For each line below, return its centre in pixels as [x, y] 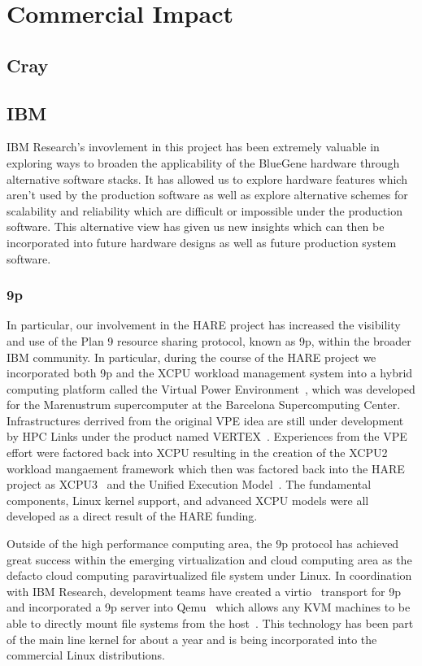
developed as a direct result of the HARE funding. [132, 516]
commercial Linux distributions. [86, 655]
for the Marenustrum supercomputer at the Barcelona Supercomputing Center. [204, 405]
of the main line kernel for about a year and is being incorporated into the [192, 639]
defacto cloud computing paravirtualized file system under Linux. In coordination [209, 575]
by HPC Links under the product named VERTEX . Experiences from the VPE [207, 436]
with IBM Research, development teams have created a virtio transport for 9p [204, 591]
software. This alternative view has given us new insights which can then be [196, 226]
